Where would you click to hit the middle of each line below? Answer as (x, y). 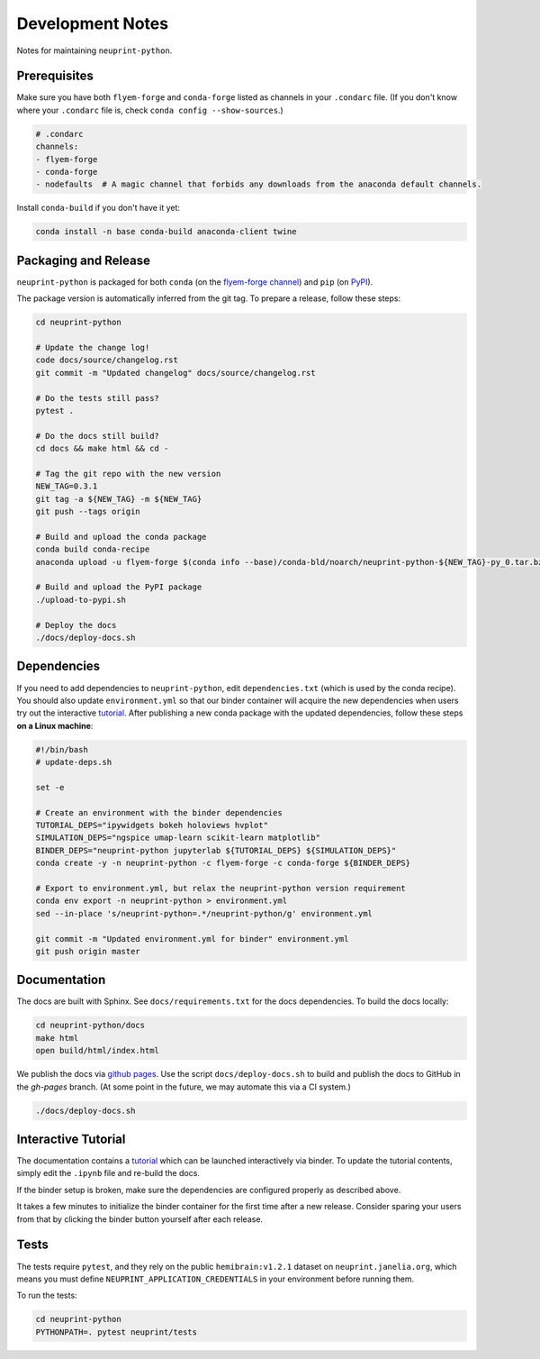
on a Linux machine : (55, 725)
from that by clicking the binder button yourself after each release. (140, 1219)
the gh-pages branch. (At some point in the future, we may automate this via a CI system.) (184, 1087)
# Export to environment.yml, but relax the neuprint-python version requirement (221, 888)
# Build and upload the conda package (121, 537)
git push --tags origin (88, 512)
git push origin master (88, 951)
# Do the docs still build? (97, 436)
